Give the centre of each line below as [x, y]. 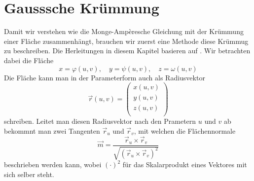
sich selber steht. [29, 174]
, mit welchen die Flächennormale [185, 130]
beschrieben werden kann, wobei [53, 164]
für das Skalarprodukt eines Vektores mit [185, 164]
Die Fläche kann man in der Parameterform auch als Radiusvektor [105, 77]
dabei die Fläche [29, 60]
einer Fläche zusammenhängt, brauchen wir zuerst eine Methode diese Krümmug [126, 41]
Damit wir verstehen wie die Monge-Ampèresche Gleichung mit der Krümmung [124, 31]
